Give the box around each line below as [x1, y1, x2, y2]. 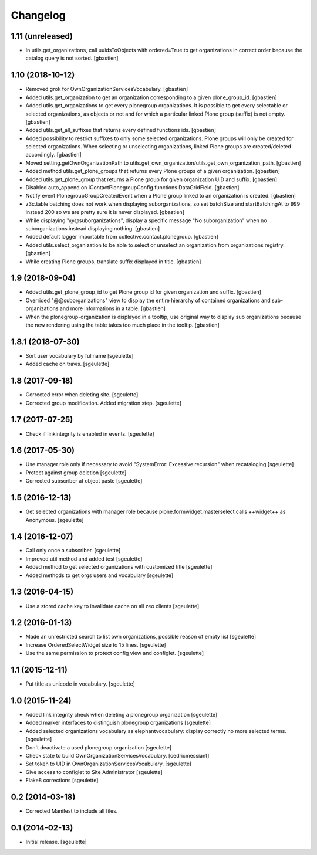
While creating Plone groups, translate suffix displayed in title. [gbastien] [25, 258, 201, 265]
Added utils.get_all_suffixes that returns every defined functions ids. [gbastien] [25, 127, 217, 134]
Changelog [11, 9, 66, 22]
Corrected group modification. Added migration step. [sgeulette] [25, 399, 182, 406]
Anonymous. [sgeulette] [25, 516, 84, 523]
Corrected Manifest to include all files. [25, 808, 118, 815]
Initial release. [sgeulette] [25, 838, 87, 845]
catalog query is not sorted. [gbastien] [25, 55, 119, 62]
